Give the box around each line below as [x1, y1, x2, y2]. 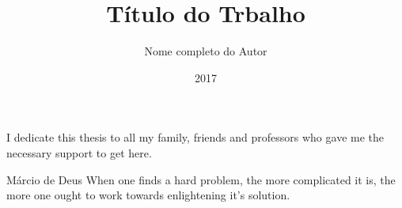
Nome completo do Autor [144, 43, 267, 59]
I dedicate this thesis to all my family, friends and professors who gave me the [6, 129, 385, 146]
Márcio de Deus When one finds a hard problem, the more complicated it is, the [6, 171, 396, 187]
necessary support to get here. [6, 144, 152, 161]
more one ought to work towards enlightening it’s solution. [6, 187, 290, 203]
